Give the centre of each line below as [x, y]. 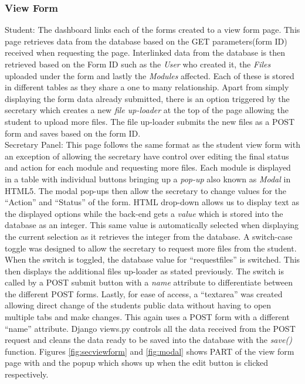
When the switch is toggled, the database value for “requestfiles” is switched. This [152, 259]
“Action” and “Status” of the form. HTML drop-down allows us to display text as [152, 202]
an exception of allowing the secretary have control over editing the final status [147, 156]
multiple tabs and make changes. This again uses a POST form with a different [147, 317]
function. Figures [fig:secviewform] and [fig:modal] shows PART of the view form [150, 351]
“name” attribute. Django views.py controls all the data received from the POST [150, 328]
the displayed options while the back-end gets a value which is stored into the [144, 213]
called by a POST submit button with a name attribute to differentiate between [149, 282]
